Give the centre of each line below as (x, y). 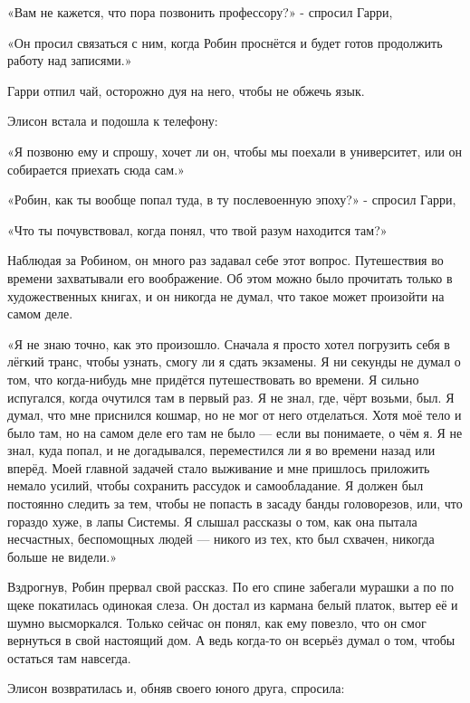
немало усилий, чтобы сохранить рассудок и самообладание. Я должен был (216, 485)
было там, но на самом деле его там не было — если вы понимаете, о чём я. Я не (235, 432)
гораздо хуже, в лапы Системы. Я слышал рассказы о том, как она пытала (212, 521)
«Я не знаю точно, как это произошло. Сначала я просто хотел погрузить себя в (229, 343)
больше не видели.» (62, 556)
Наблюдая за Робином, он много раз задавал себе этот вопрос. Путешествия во (225, 260)
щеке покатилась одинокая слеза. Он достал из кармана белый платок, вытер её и (233, 605)
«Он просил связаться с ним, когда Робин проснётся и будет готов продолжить (225, 42)
